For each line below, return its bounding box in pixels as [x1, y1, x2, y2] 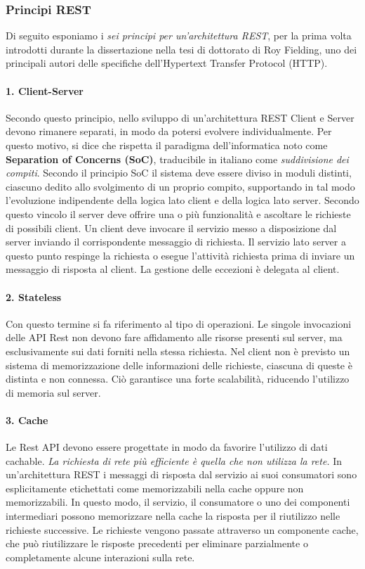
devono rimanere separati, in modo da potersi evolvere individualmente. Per [6, 124, 332, 139]
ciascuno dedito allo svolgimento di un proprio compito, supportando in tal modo [6, 179, 355, 193]
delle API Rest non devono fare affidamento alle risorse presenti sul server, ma [6, 330, 343, 345]
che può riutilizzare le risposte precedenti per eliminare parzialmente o [6, 536, 308, 551]
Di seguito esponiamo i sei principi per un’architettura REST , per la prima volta [6, 28, 352, 43]
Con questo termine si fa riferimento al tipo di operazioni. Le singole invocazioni [6, 316, 352, 331]
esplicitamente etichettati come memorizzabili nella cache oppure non [6, 480, 304, 495]
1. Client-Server [6, 83, 84, 98]
